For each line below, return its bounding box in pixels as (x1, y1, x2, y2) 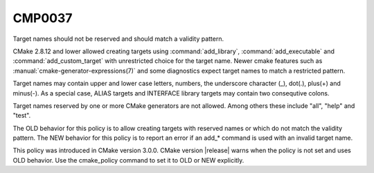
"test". (12, 111, 31, 120)
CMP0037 (12, 10, 73, 26)
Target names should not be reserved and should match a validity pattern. (12, 35, 224, 43)
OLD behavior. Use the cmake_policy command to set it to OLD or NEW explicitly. (12, 156, 244, 164)
